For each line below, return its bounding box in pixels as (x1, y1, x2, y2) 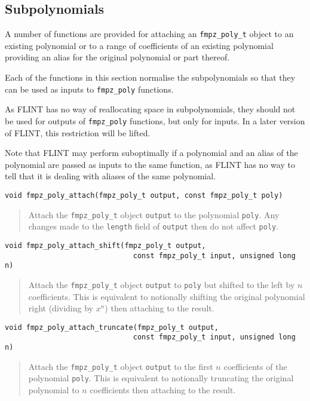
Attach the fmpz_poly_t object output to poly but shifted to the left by (28, 278, 295, 290)
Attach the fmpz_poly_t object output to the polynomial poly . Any (28, 208, 280, 221)
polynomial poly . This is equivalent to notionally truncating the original (28, 372, 294, 384)
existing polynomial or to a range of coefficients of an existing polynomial (5, 39, 274, 51)
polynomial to (28, 383, 79, 396)
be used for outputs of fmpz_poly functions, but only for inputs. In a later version (5, 114, 305, 127)
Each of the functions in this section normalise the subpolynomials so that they (5, 71, 296, 84)
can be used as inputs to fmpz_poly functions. (5, 82, 174, 95)
